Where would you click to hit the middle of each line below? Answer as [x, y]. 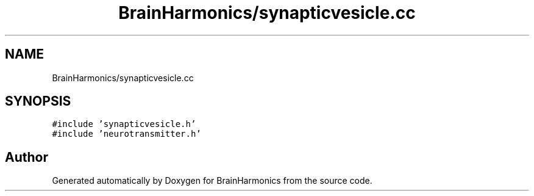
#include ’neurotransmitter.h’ [126, 134]
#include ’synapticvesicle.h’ [124, 124]
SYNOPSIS [38, 101]
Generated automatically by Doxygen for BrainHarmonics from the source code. [212, 181]
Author [27, 157]
